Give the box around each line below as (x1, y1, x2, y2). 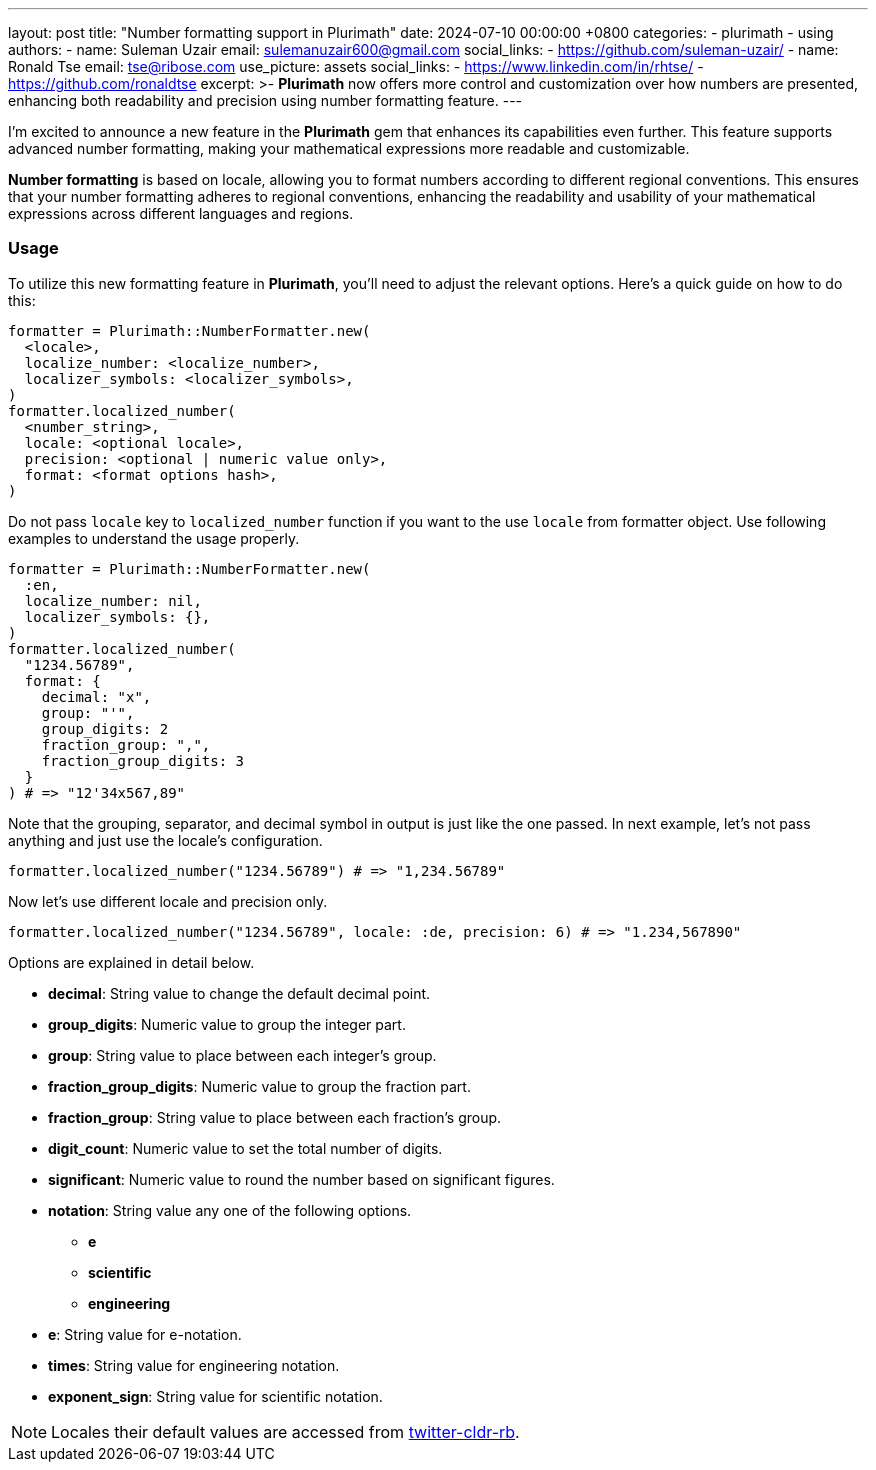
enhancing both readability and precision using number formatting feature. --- (8, 92, 523, 109)
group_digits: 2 (41, 720, 169, 737)
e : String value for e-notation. (48, 1325, 242, 1343)
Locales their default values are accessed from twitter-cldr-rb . (51, 1421, 520, 1442)
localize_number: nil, (24, 592, 202, 609)
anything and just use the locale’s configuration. (8, 831, 323, 849)
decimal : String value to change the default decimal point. (48, 984, 431, 1002)
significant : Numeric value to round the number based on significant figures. (48, 1170, 555, 1188)
